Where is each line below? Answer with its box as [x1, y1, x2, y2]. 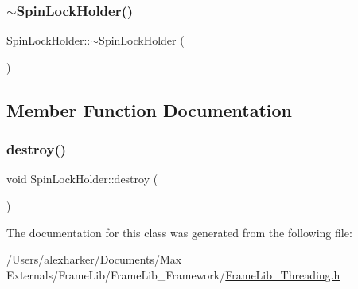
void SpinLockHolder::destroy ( [6, 170, 158, 187]
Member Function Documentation [6, 97, 293, 122]
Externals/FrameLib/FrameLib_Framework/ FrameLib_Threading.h [6, 266, 340, 283]
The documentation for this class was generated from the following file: [6, 224, 352, 240]
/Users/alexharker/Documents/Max [6, 251, 182, 268]
